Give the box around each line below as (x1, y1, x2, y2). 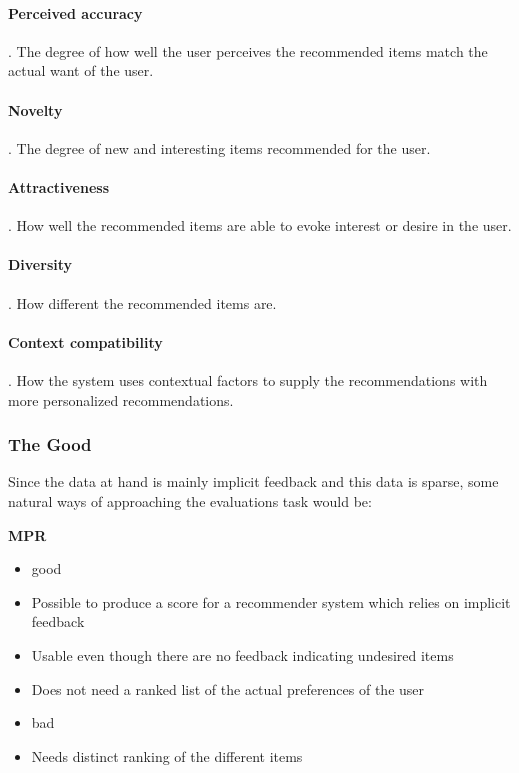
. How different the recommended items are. (8, 292, 277, 313)
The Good (8, 432, 92, 457)
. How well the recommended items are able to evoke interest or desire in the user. (8, 215, 512, 236)
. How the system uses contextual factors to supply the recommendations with (8, 369, 488, 390)
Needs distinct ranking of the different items (31, 745, 303, 766)
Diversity (8, 254, 73, 275)
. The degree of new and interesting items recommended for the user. (8, 137, 431, 158)
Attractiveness (8, 176, 110, 197)
